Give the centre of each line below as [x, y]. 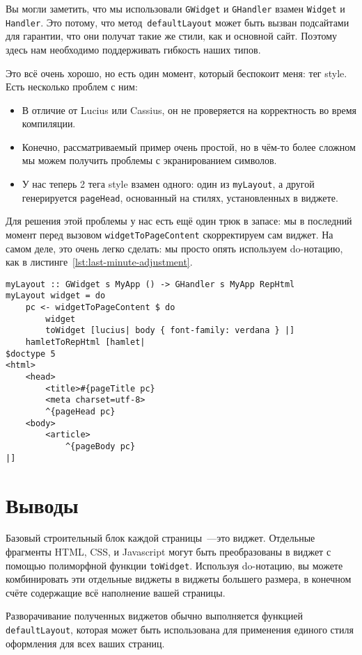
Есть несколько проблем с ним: [72, 87]
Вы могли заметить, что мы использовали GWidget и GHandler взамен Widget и [175, 8]
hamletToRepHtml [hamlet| [85, 342]
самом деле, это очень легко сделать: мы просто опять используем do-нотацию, [174, 248]
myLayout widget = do [56, 296]
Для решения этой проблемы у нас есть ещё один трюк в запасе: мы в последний [179, 221]
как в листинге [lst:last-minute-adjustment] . [99, 262]
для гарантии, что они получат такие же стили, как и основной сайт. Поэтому [171, 36]
